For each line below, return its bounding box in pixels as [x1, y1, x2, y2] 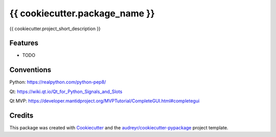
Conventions [9, 65, 52, 74]
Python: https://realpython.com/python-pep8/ [9, 79, 106, 85]
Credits [9, 111, 34, 120]
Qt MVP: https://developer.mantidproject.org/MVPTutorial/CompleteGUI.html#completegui [9, 98, 200, 104]
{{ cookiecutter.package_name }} [9, 8, 155, 19]
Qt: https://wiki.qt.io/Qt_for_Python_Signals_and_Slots [9, 88, 123, 95]
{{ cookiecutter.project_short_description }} [9, 26, 101, 32]
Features [9, 39, 38, 48]
